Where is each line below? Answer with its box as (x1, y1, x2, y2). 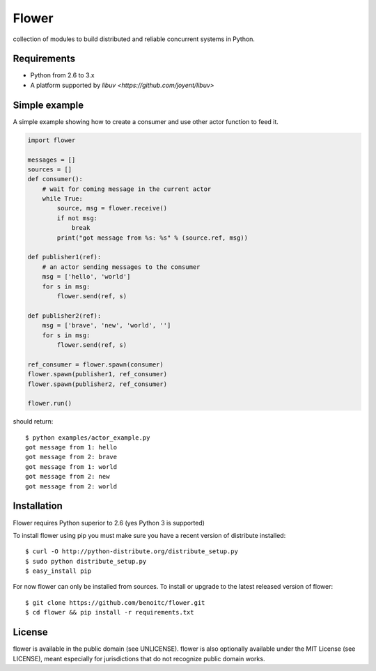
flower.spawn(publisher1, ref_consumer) (27, 370, 167, 378)
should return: (13, 417, 54, 426)
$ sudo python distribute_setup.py (25, 557, 147, 565)
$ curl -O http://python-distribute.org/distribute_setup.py (25, 548, 238, 555)
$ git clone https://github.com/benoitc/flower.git (25, 599, 205, 606)
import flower (27, 136, 76, 144)
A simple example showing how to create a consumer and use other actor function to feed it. (13, 117, 279, 125)
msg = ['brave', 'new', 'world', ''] (42, 321, 171, 330)
